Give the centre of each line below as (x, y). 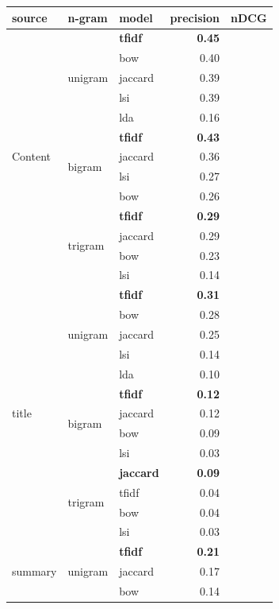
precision (195, 17)
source (30, 17)
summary (34, 571)
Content (31, 156)
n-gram (88, 17)
